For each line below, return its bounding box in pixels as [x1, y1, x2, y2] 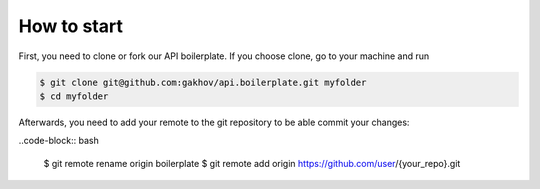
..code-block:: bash [18, 135, 99, 147]
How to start [18, 15, 124, 37]
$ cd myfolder [39, 90, 109, 102]
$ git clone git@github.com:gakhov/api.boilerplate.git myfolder [39, 76, 367, 88]
